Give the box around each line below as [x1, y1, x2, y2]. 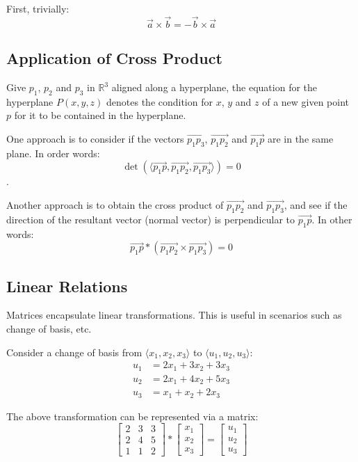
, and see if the [284, 197, 348, 212]
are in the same [267, 132, 334, 145]
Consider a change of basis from [6, 344, 143, 359]
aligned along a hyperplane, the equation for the [111, 80, 318, 95]
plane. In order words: [6, 145, 100, 160]
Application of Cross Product [6, 47, 222, 69]
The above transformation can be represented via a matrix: [6, 408, 259, 423]
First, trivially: [6, 1, 70, 15]
